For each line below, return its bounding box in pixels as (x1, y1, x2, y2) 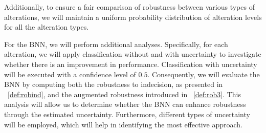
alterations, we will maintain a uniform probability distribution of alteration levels (4, 11, 262, 22)
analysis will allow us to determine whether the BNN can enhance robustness (4, 99, 246, 109)
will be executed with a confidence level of (4, 69, 136, 79)
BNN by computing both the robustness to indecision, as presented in (4, 79, 223, 90)
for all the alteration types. (4, 21, 89, 32)
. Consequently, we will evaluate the (147, 69, 260, 79)
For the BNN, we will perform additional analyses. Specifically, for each (4, 38, 228, 49)
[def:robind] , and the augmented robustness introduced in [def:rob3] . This (8, 88, 241, 99)
